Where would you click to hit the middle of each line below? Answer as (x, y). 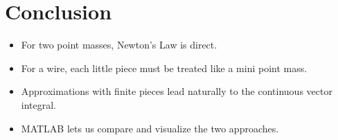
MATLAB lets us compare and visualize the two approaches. (150, 128)
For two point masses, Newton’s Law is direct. (119, 45)
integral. (39, 104)
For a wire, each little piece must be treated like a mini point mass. (164, 68)
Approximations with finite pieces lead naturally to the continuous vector (177, 91)
